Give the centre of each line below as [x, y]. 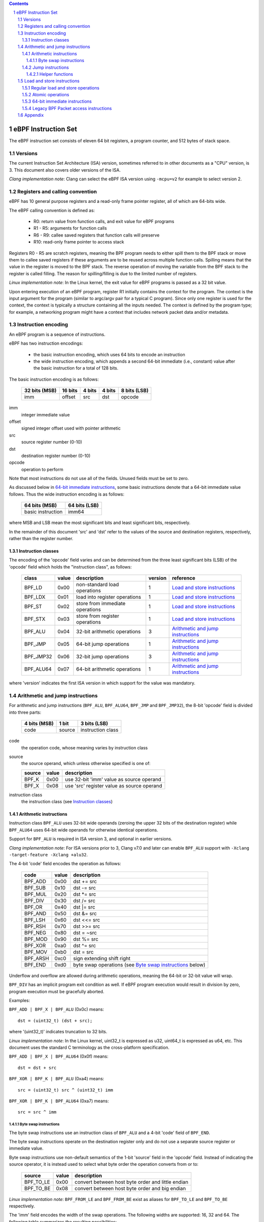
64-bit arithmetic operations [109, 669]
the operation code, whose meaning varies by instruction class [85, 747]
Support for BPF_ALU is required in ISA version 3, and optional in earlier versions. [91, 839]
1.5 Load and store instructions [49, 81]
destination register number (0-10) [56, 456]
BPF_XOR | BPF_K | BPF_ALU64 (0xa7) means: [59, 1101]
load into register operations [109, 597]
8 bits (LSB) [135, 391]
